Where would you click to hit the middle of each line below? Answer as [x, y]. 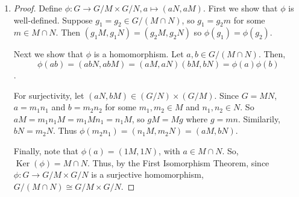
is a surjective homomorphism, [147, 174]
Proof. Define [38, 8]
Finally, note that [46, 150]
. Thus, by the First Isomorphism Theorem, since [178, 162]
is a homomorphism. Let [139, 54]
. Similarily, [259, 118]
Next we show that [48, 54]
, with [169, 150]
